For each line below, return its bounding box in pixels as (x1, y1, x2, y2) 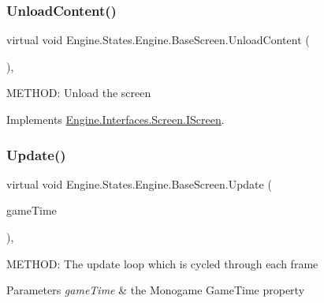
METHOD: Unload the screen (6, 84, 151, 101)
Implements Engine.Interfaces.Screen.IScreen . (6, 111, 225, 127)
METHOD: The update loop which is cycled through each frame (6, 255, 318, 271)
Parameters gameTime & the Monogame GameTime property (6, 282, 305, 298)
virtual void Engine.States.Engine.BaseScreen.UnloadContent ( (6, 32, 310, 48)
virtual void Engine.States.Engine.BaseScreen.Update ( (6, 175, 272, 192)
